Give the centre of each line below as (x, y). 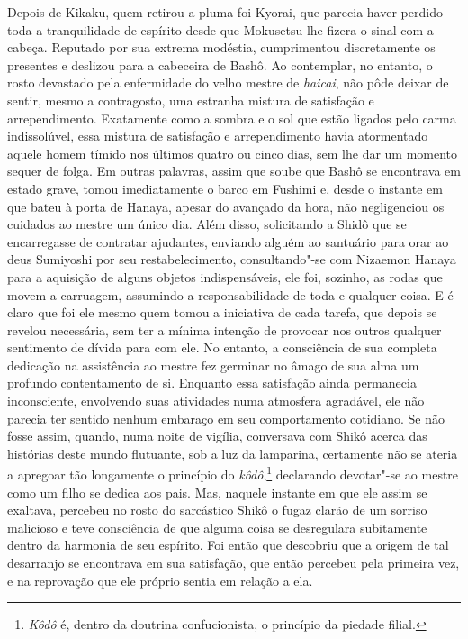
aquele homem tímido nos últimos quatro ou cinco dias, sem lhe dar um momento (233, 153)
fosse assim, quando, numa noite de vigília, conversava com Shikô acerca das (217, 436)
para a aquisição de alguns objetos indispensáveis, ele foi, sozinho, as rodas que (225, 276)
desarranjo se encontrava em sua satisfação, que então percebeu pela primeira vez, (234, 563)
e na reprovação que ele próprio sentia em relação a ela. (160, 580)
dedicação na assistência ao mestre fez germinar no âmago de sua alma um (213, 365)
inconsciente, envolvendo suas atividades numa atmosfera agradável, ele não (216, 401)
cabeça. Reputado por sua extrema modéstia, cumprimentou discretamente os (221, 47)
